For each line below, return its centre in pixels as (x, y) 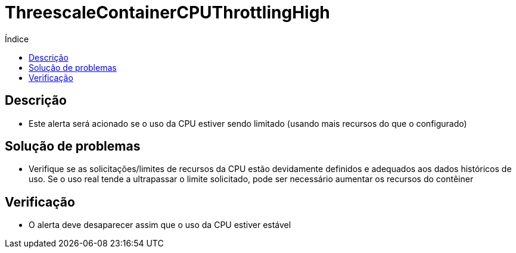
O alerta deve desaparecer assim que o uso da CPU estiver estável (160, 225)
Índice (17, 39)
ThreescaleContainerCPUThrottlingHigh (167, 13)
